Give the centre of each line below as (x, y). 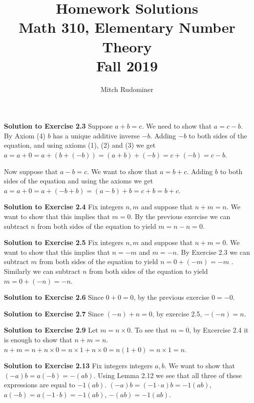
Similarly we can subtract (42, 271)
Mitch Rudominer (127, 89)
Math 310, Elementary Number (127, 27)
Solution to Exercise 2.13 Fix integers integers (78, 366)
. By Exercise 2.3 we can (213, 252)
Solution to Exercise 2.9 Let (51, 330)
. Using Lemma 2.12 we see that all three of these (168, 375)
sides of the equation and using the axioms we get (79, 181)
